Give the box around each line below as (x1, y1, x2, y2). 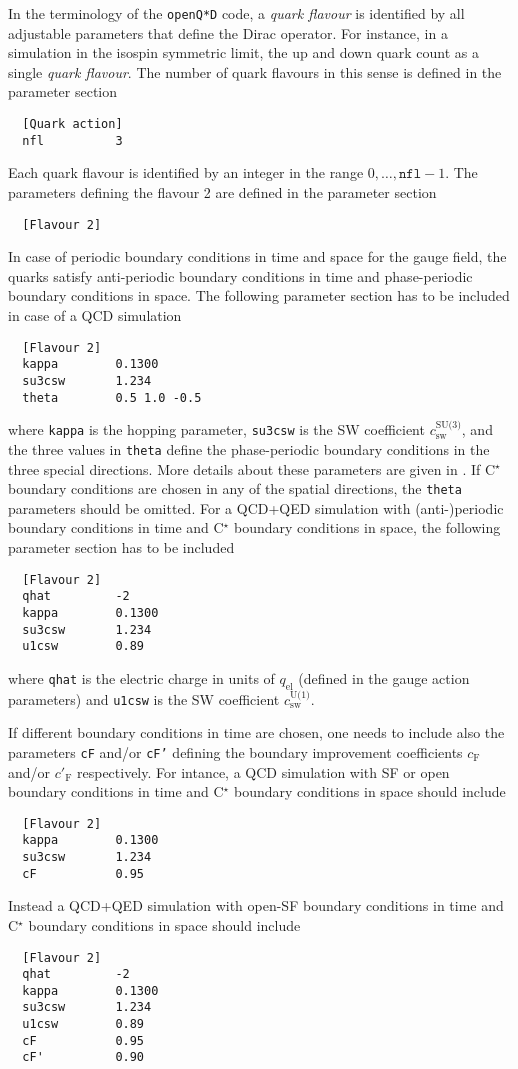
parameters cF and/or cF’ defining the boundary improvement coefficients (8, 741, 463, 762)
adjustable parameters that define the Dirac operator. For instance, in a (8, 22, 448, 43)
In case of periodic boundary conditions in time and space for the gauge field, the (8, 246, 507, 267)
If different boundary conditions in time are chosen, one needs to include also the (8, 722, 505, 743)
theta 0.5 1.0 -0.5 (22, 390, 202, 405)
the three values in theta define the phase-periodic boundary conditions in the (8, 438, 490, 459)
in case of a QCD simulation (8, 304, 182, 325)
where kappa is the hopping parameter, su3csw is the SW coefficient (8, 419, 425, 440)
